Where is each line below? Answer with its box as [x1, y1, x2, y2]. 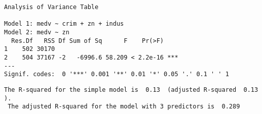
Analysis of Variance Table [4, 4, 99, 11]
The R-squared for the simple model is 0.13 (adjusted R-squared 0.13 [4, 86, 258, 93]
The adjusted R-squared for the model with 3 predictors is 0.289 [8, 103, 240, 110]
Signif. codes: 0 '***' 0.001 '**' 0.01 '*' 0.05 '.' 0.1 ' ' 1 [4, 71, 229, 78]
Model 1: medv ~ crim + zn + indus [4, 20, 124, 28]
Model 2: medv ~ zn [4, 28, 69, 36]
